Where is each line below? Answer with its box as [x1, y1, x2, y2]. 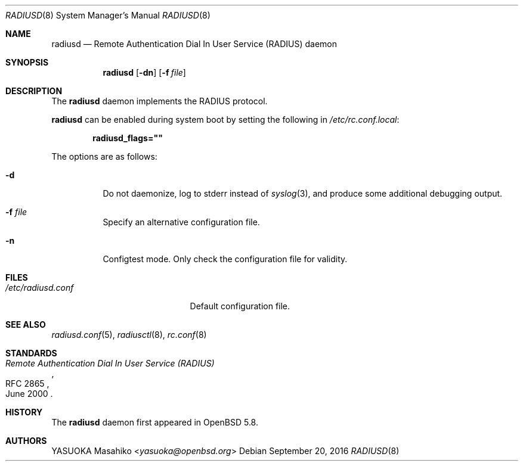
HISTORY [5, 407, 43, 417]
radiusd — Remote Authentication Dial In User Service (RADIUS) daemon [51, 39, 337, 49]
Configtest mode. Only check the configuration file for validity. [103, 254, 348, 264]
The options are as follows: [51, 151, 157, 161]
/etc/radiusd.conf [5, 282, 74, 293]
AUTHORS [5, 436, 47, 446]
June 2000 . [5, 389, 53, 399]
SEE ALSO [5, 319, 46, 330]
